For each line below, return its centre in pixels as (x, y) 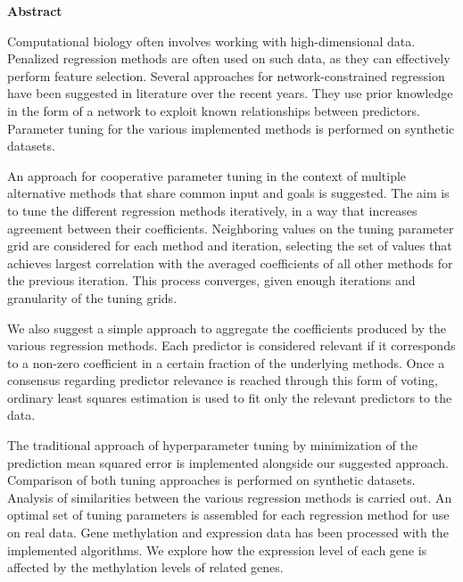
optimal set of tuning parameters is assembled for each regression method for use (228, 515)
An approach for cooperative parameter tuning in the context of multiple (207, 175)
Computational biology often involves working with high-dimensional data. (211, 41)
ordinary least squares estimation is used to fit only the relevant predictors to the (230, 397)
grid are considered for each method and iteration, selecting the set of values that (230, 246)
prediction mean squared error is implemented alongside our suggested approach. (228, 462)
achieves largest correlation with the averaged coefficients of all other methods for (230, 262)
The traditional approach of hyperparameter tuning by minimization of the (212, 445)
